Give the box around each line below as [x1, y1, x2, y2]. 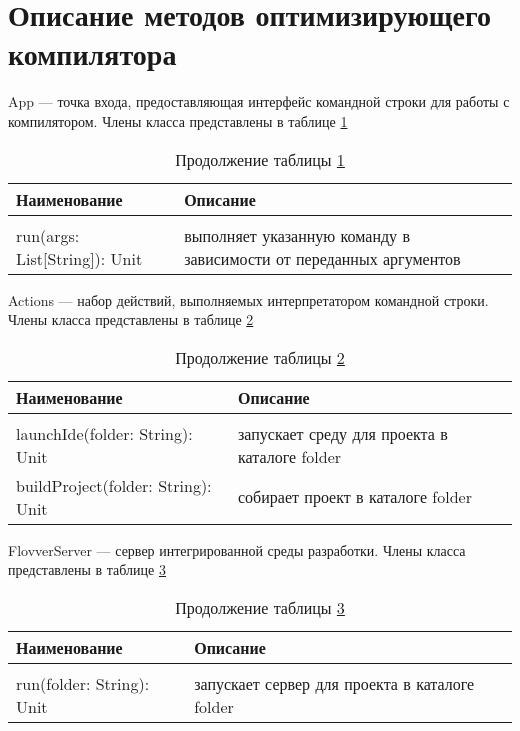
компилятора [8, 33, 177, 74]
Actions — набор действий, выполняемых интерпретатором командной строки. [8, 289, 489, 310]
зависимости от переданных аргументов [184, 246, 461, 270]
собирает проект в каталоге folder [238, 485, 472, 509]
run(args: [16, 223, 80, 247]
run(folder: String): [16, 671, 150, 695]
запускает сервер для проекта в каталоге [194, 671, 475, 695]
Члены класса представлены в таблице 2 [8, 309, 254, 330]
